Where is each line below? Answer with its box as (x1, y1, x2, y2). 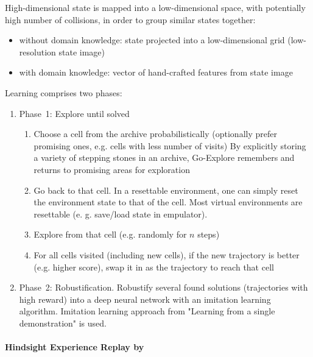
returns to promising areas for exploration (33, 163, 190, 175)
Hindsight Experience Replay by (5, 341, 144, 353)
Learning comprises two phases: (5, 86, 122, 99)
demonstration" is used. (19, 316, 107, 329)
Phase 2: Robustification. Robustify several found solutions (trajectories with (19, 281, 308, 294)
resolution (19, 45, 56, 58)
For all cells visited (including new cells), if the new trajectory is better (33, 248, 300, 261)
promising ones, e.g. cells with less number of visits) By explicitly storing (33, 139, 306, 152)
